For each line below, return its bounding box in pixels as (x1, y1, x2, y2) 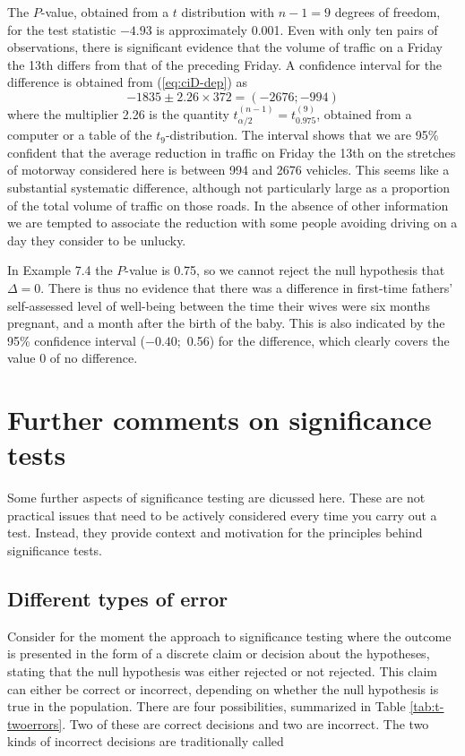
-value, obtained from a (40, 3, 169, 21)
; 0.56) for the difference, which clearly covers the (177, 331, 450, 349)
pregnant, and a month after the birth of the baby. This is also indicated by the (7, 314, 445, 332)
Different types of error (7, 585, 228, 612)
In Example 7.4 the (7, 261, 113, 279)
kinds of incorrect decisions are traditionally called (7, 732, 284, 751)
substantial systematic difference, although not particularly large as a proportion (7, 177, 451, 196)
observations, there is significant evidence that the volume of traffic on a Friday (7, 38, 443, 56)
